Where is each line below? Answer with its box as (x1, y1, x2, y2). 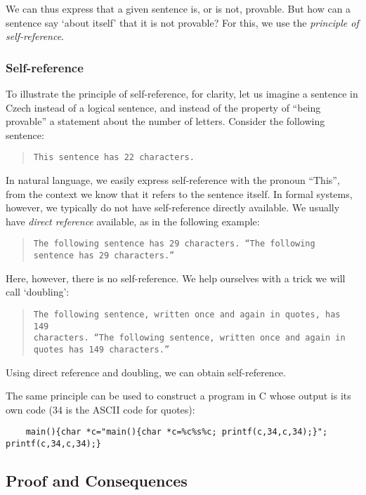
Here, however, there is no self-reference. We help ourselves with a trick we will (6, 270, 346, 285)
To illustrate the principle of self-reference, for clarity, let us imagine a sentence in (6, 86, 358, 100)
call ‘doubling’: (6, 284, 70, 299)
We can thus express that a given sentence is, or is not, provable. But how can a (6, 1, 351, 15)
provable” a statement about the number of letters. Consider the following (6, 114, 325, 128)
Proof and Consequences (6, 470, 188, 491)
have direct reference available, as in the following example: (6, 213, 260, 228)
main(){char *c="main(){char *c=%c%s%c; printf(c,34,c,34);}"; (25, 427, 328, 437)
